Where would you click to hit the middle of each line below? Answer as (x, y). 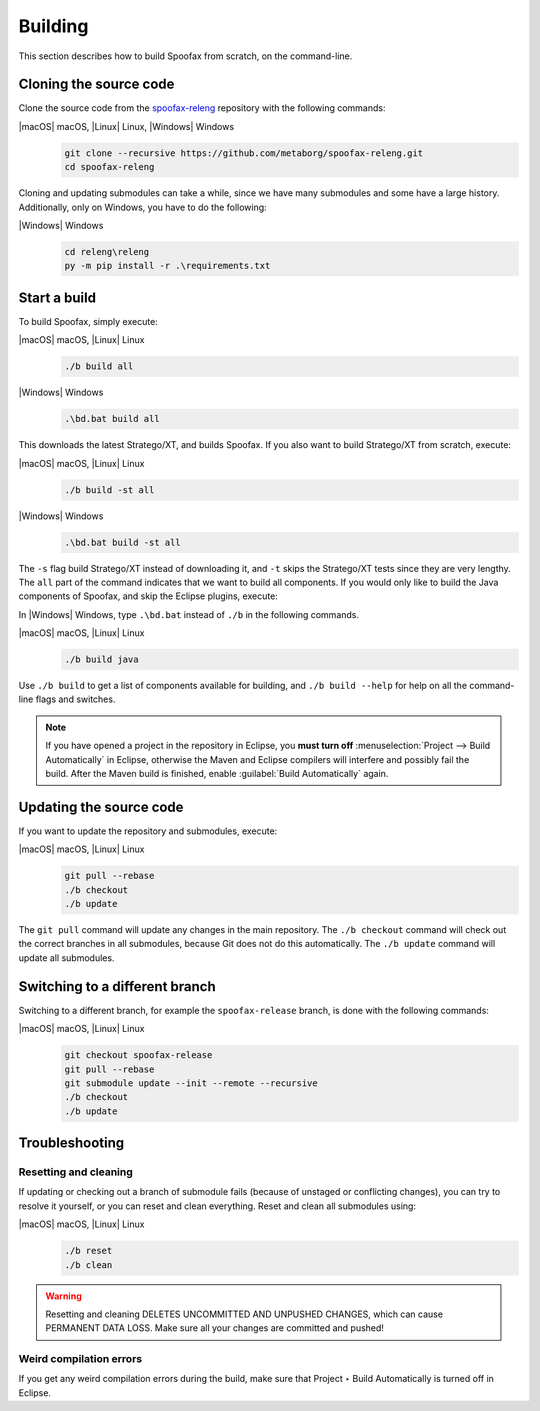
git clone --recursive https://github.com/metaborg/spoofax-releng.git (244, 153)
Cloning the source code (96, 84)
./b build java (101, 659)
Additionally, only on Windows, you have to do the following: (142, 207)
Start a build (57, 297)
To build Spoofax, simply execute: (88, 321)
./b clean (88, 1264)
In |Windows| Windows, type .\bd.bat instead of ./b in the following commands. (189, 614)
